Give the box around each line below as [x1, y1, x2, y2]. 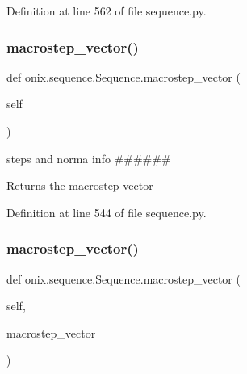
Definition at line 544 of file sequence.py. [6, 204, 207, 221]
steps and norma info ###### [6, 149, 171, 166]
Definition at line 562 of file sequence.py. [6, 2, 207, 19]
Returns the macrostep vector [6, 177, 153, 194]
